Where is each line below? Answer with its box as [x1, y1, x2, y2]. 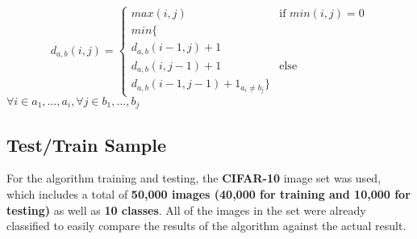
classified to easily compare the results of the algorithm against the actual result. [6, 217, 407, 234]
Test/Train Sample [6, 132, 166, 157]
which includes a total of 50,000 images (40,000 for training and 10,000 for [6, 185, 411, 202]
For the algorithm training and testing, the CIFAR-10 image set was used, [6, 170, 382, 187]
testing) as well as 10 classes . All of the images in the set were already [6, 201, 366, 218]
